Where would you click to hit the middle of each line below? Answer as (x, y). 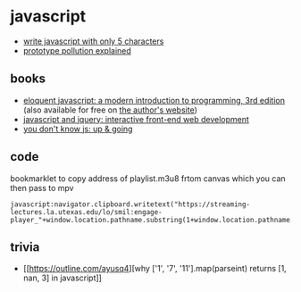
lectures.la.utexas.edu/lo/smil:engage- (87, 212)
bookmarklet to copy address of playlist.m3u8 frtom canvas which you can (148, 178)
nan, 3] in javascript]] (62, 278)
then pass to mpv (42, 188)
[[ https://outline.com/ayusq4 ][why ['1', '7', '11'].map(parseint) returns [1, (155, 269)
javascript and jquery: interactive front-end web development (136, 119)
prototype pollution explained (77, 50)
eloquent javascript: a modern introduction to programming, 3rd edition (154, 100)
